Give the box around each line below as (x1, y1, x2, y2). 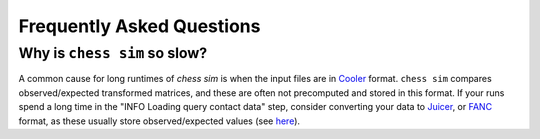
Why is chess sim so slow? (18, 44, 208, 62)
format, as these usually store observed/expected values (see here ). (18, 115, 300, 127)
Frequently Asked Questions (18, 15, 261, 37)
